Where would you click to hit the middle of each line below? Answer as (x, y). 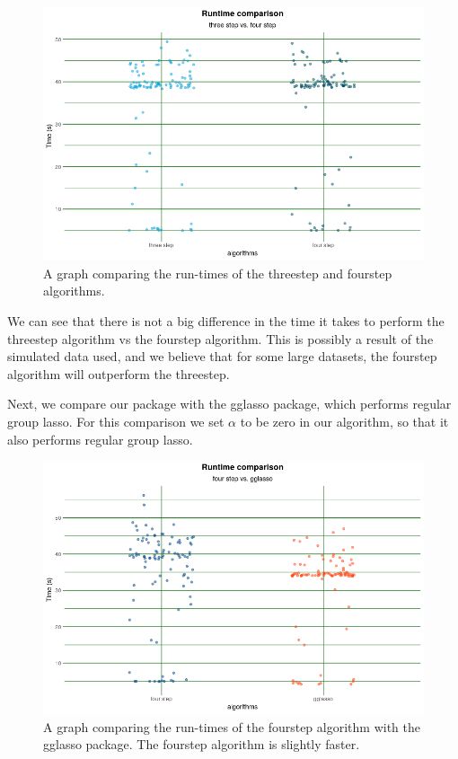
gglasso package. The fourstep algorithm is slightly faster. (202, 744)
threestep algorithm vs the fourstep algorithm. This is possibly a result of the (220, 338)
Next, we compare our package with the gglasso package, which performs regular (229, 404)
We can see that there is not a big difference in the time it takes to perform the (226, 320)
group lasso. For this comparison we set (116, 421)
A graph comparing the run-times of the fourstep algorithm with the (232, 726)
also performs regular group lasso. (100, 439)
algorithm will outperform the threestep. (119, 373)
